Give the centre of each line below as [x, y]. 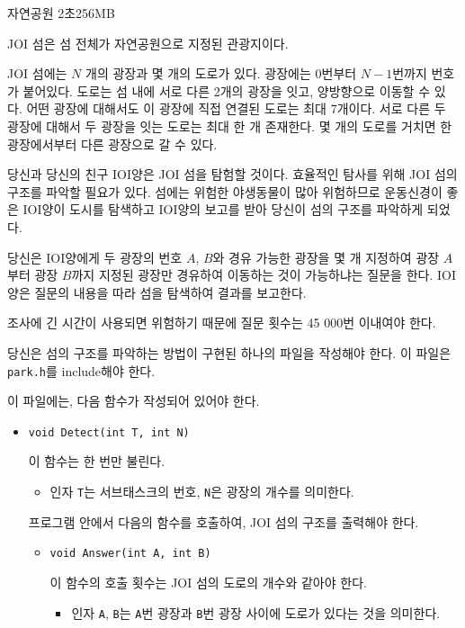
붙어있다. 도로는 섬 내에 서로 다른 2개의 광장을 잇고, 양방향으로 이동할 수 [227, 90]
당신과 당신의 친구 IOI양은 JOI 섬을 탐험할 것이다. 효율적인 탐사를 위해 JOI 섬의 [232, 174]
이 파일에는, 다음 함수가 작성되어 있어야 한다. [134, 401]
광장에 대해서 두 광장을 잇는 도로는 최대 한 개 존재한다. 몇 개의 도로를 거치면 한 [230, 126]
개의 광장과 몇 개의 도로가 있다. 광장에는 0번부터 [221, 73]
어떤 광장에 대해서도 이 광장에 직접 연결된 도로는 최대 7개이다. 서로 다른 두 [236, 108]
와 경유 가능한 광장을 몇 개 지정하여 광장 [326, 257]
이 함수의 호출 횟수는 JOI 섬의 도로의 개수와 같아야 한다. [208, 582]
